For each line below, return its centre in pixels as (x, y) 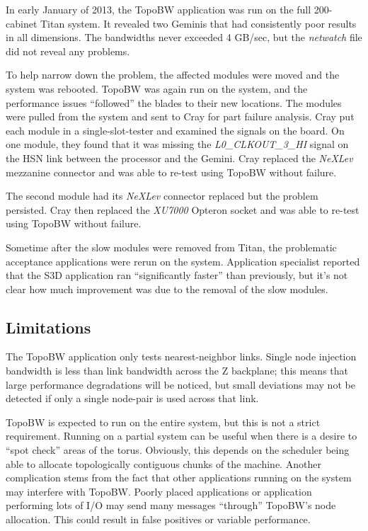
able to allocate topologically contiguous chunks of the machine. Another (163, 463)
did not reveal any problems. (68, 51)
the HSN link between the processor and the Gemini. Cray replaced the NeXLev (179, 158)
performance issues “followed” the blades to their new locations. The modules (174, 102)
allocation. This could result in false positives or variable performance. (158, 519)
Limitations (48, 327)
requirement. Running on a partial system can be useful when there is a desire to (182, 436)
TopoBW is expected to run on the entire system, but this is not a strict (163, 422)
